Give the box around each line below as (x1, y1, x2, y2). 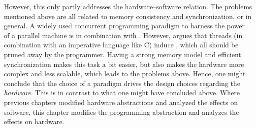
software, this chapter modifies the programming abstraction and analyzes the (4, 107, 239, 117)
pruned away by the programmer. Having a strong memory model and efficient (4, 49, 241, 59)
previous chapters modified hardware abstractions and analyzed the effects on (4, 97, 238, 107)
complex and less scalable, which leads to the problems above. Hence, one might (4, 68, 246, 79)
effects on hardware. (4, 116, 64, 127)
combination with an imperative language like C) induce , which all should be (4, 40, 239, 50)
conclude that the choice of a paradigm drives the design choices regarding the (4, 78, 240, 88)
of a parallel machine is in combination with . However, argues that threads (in (4, 30, 243, 40)
